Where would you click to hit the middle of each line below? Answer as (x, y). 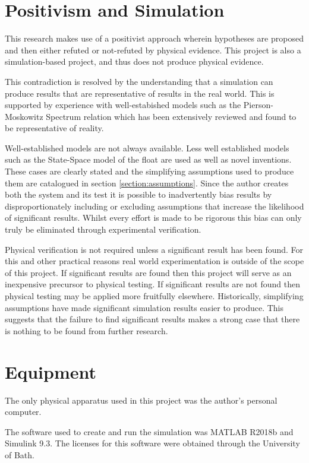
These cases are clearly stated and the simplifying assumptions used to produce (149, 171)
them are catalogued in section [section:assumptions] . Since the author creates (147, 183)
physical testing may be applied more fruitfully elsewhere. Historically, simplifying (154, 296)
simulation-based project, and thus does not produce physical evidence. (134, 61)
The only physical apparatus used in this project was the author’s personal (141, 400)
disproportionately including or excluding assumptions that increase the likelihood (154, 206)
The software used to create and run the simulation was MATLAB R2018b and (149, 431)
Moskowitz (24, 116)
